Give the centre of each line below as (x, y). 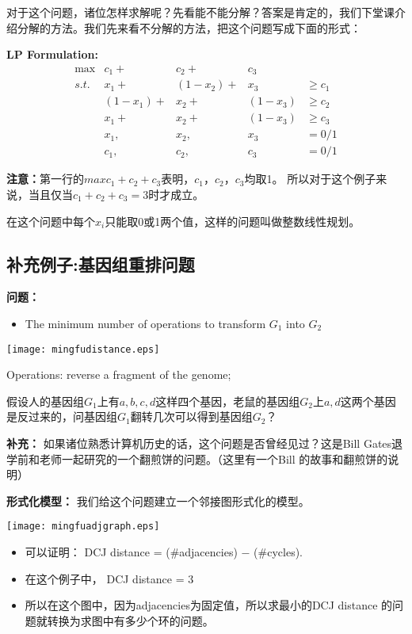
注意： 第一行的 (45, 179)
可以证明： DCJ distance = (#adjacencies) (131, 552)
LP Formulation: (52, 54)
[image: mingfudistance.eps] (83, 349)
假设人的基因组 (45, 401)
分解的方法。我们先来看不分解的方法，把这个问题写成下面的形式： (189, 27)
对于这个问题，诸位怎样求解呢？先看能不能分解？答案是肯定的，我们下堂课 (200, 12)
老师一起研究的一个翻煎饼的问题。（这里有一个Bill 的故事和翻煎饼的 (214, 458)
